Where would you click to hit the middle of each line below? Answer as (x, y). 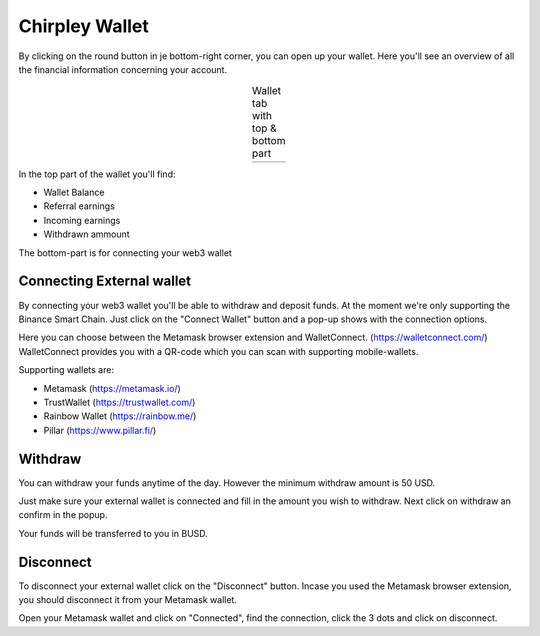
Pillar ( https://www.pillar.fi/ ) (100, 430)
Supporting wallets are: (66, 370)
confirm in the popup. (63, 515)
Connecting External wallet (105, 281)
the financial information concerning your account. (123, 69)
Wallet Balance (74, 192)
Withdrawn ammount (86, 234)
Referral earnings (79, 206)
